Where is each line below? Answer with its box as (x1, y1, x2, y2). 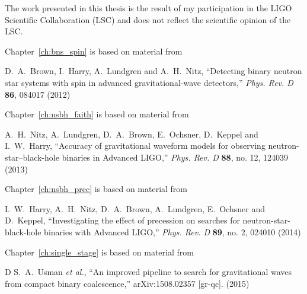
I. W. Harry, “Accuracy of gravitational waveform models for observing (5, 139, 266, 152)
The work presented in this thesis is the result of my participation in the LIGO (5, 2, 292, 14)
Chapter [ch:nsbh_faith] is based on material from (5, 108, 189, 120)
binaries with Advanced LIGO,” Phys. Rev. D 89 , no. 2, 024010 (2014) (44, 225, 301, 238)
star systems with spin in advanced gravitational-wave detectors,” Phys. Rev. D (5, 76, 293, 88)
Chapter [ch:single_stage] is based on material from (5, 245, 194, 258)
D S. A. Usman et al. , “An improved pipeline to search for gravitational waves (5, 266, 292, 278)
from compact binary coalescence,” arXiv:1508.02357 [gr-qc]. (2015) (5, 277, 250, 289)
